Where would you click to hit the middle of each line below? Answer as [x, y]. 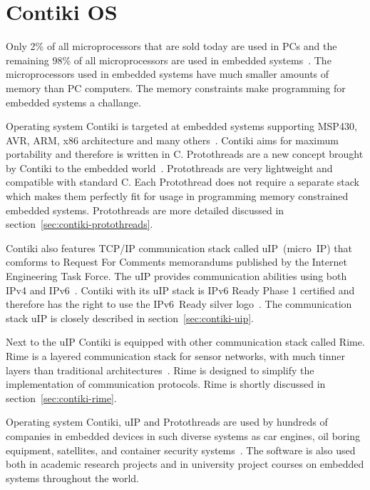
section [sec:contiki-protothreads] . [79, 224]
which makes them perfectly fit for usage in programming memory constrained [177, 196]
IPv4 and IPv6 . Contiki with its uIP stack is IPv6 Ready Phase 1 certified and [180, 290]
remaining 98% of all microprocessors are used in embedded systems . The [169, 60]
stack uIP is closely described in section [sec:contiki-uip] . [130, 317]
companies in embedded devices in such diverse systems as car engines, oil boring [183, 435]
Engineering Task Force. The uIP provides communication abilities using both [176, 276]
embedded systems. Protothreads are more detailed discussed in [145, 210]
